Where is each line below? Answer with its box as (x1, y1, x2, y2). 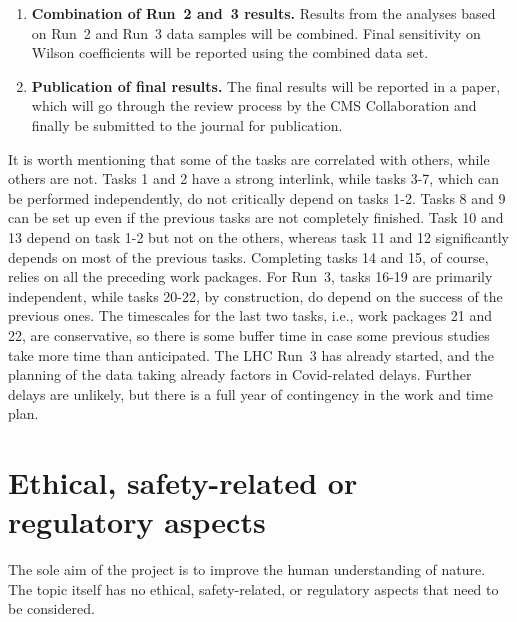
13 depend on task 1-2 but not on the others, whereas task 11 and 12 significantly (8, 226, 509, 247)
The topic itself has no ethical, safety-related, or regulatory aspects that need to (8, 578, 499, 599)
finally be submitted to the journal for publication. (31, 114, 343, 135)
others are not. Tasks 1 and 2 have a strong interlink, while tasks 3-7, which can (8, 168, 499, 189)
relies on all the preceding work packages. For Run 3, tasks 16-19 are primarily (8, 266, 493, 287)
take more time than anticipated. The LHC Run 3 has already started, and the (8, 344, 494, 365)
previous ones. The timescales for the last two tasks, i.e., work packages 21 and (8, 305, 493, 326)
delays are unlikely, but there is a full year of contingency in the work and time (8, 383, 493, 404)
